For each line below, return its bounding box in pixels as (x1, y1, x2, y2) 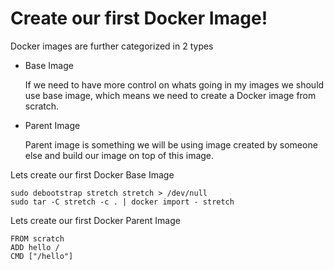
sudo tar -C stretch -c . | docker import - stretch (10, 197, 235, 207)
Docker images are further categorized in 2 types (10, 40, 214, 52)
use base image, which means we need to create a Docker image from (24, 89, 317, 101)
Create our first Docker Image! (10, 7, 268, 30)
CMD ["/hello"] (10, 251, 74, 261)
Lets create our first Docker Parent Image (10, 214, 181, 226)
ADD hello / (10, 242, 60, 252)
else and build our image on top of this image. (24, 149, 215, 161)
